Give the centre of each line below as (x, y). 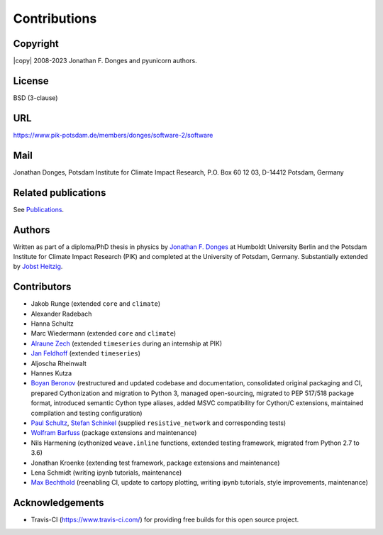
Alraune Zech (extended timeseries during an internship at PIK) (127, 343)
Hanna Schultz (52, 324)
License (31, 81)
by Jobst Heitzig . (38, 267)
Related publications (60, 193)
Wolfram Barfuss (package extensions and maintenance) (114, 433)
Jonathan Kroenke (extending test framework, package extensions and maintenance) (155, 463)
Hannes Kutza (51, 373)
